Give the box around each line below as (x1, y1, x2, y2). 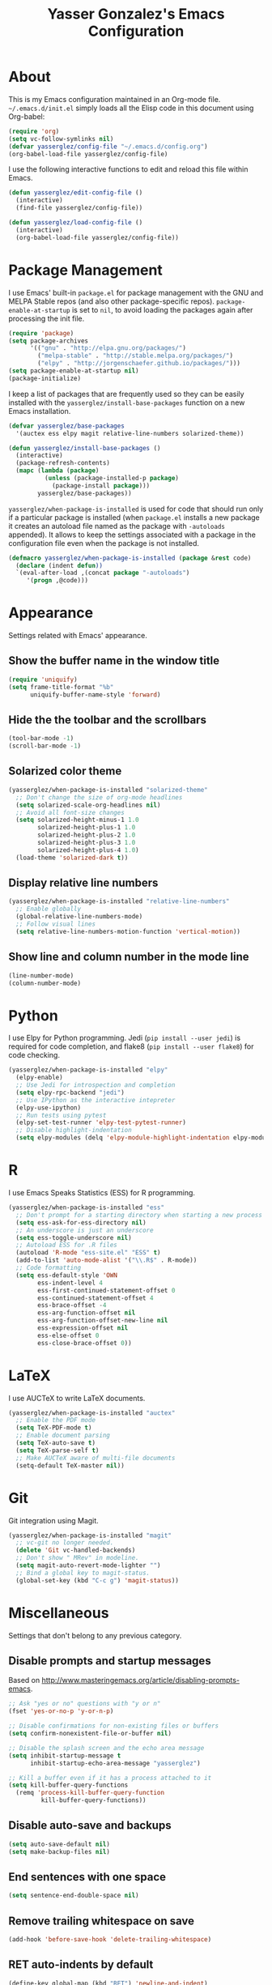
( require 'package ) (8, 329, 74, 337)
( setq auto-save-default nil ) (8, 1840, 111, 1848)
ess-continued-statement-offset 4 (37, 1293, 154, 1302)
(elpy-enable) (15, 1074, 63, 1082)
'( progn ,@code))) (26, 577, 89, 585)
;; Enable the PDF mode (15, 1416, 96, 1425)
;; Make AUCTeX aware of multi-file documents (15, 1454, 176, 1462)
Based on (8, 1676, 40, 1685)
